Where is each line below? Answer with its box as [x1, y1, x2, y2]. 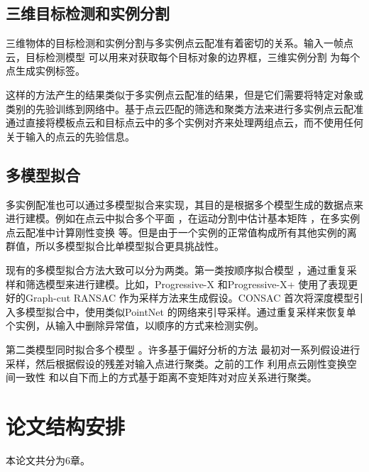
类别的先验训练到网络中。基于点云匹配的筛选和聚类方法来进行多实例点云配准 [6, 101, 363, 116]
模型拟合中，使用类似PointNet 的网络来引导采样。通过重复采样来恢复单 [25, 304, 356, 319]
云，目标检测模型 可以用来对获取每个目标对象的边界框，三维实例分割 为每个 [6, 49, 360, 64]
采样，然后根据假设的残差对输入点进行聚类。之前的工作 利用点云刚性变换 [6, 356, 347, 371]
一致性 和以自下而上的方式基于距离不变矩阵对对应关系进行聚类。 [15, 370, 317, 385]
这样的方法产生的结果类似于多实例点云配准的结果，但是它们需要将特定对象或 [6, 87, 363, 101]
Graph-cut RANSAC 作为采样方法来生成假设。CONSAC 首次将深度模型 [25, 290, 353, 305]
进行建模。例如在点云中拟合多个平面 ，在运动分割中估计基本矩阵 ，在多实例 [6, 211, 360, 226]
